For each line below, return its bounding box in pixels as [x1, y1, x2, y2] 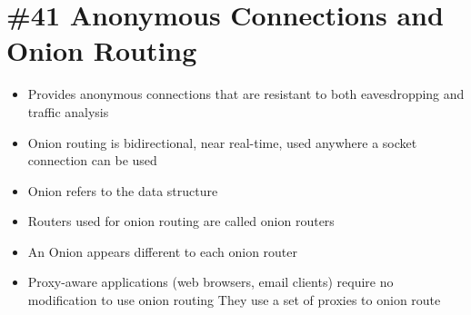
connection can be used [27, 151, 157, 170]
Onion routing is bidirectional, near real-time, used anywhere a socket [27, 133, 417, 152]
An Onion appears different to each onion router [27, 241, 297, 261]
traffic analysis [27, 102, 109, 121]
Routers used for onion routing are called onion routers [27, 212, 335, 231]
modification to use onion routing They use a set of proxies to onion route [27, 290, 441, 310]
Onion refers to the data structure [27, 181, 218, 200]
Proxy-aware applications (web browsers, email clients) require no [27, 272, 394, 291]
